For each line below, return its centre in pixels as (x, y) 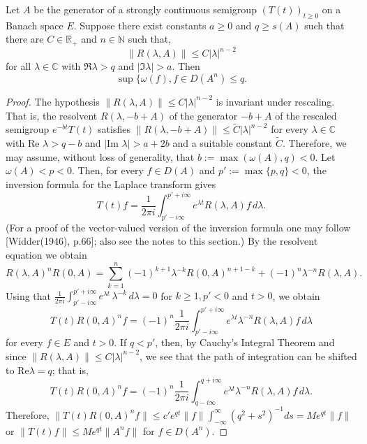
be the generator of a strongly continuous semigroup (145, 9)
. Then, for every (108, 170)
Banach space (35, 25)
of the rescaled (306, 115)
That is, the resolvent (52, 115)
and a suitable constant (223, 143)
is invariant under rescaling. (275, 101)
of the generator (203, 115)
